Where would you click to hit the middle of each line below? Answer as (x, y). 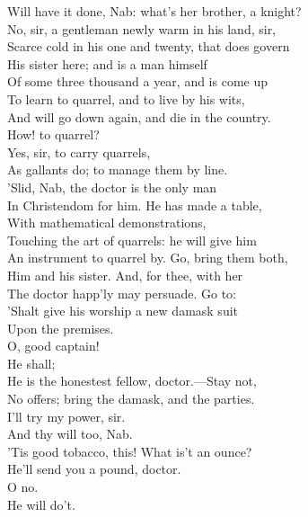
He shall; (31, 363)
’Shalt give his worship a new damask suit (123, 311)
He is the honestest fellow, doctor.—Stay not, (132, 381)
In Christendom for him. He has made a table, (135, 205)
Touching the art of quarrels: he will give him (132, 240)
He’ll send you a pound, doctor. (94, 469)
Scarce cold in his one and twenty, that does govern (149, 46)
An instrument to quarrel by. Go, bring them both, (148, 258)
